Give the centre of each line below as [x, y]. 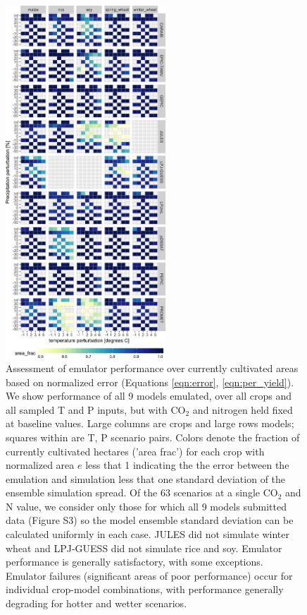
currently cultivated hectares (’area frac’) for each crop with [135, 451]
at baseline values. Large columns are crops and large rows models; [150, 423]
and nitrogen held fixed [243, 409]
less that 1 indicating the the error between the [187, 465]
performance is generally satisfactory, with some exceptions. [134, 562]
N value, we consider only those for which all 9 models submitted [146, 506]
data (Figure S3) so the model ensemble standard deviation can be [150, 520]
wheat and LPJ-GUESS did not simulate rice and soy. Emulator [144, 548]
